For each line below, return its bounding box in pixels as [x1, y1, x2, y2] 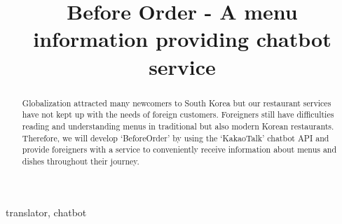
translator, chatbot [6, 205, 87, 220]
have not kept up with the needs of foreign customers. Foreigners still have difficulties [22, 108, 334, 120]
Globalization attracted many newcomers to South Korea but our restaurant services [22, 97, 331, 108]
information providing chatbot [33, 24, 331, 53]
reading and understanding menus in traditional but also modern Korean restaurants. [22, 120, 334, 132]
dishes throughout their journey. [22, 155, 139, 167]
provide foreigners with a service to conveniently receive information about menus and [22, 143, 337, 155]
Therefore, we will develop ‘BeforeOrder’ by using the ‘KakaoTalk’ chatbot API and [22, 132, 329, 143]
